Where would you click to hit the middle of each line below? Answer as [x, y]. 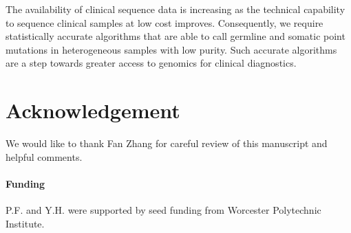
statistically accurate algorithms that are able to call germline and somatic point [175, 36]
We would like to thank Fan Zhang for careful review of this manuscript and [167, 143]
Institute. [25, 223]
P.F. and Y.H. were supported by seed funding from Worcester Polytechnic [163, 210]
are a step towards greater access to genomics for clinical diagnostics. [151, 63]
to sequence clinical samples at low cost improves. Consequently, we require [164, 22]
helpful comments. [44, 156]
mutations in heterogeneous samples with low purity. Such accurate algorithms [171, 49]
